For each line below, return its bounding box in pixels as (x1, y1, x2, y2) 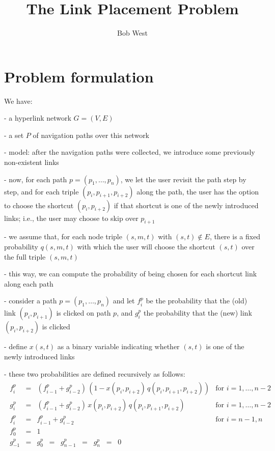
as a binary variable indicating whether (57, 341, 180, 352)
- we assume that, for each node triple (4, 231, 122, 242)
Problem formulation (4, 66, 154, 87)
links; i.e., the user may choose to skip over (4, 212, 139, 223)
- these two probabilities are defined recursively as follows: (4, 368, 185, 379)
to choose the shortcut (4, 200, 74, 210)
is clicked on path (56, 307, 111, 318)
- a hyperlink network (4, 112, 71, 123)
